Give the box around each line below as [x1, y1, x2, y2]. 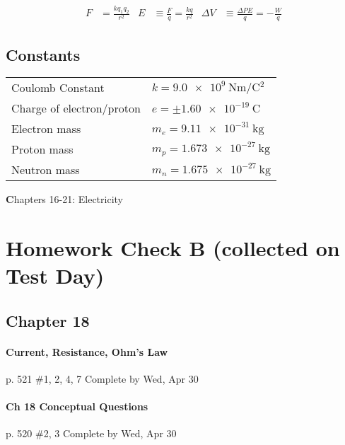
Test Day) [6, 261, 105, 290]
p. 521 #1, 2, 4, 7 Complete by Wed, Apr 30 [6, 371, 199, 386]
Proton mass [11, 141, 74, 158]
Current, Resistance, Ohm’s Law [6, 344, 168, 359]
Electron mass [11, 120, 81, 137]
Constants [6, 43, 81, 65]
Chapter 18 [6, 309, 90, 331]
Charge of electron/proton [11, 100, 141, 117]
